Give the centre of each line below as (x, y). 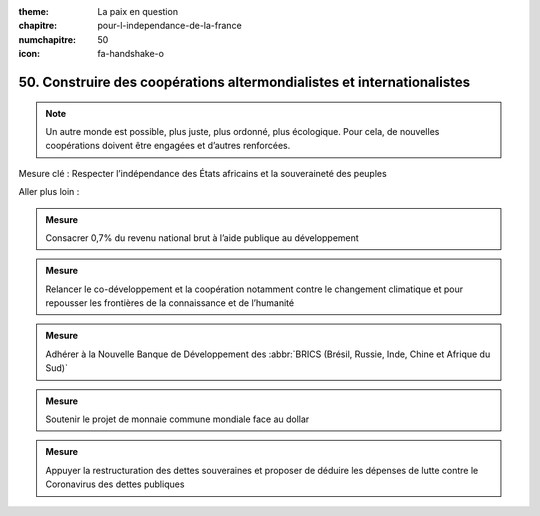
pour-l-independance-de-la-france (169, 26)
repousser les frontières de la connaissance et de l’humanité (170, 303)
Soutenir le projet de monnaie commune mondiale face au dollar (177, 419)
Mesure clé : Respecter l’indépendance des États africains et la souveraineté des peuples (202, 173)
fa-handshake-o (131, 54)
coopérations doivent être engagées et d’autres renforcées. (168, 146)
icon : (29, 54)
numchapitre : (47, 39)
